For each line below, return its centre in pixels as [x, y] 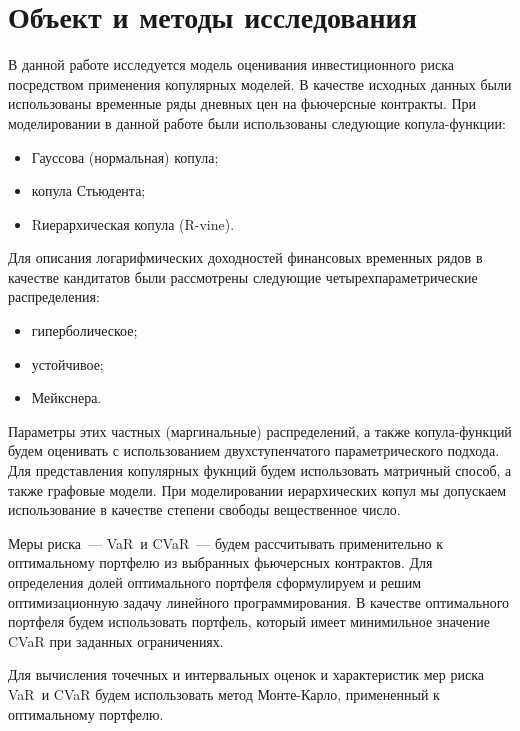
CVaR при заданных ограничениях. [116, 640]
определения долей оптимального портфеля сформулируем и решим [215, 582]
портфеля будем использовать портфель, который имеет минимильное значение [249, 621]
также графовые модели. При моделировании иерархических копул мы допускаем [257, 489]
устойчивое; [67, 363]
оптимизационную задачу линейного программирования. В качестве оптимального [259, 601]
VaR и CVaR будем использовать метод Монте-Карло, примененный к [224, 693]
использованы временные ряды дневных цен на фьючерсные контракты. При [242, 103]
